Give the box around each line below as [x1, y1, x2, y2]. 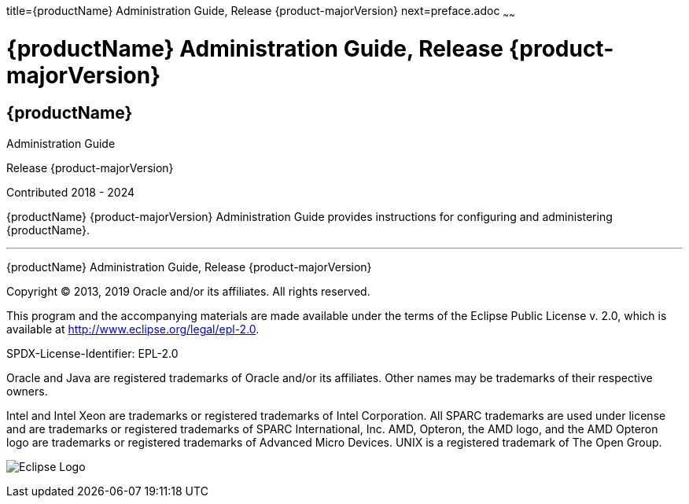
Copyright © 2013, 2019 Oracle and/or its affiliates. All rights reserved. [6, 284, 370, 298]
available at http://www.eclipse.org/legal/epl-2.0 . [6, 322, 260, 336]
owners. [6, 384, 48, 398]
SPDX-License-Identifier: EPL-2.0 [6, 346, 179, 360]
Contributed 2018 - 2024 [6, 185, 135, 199]
